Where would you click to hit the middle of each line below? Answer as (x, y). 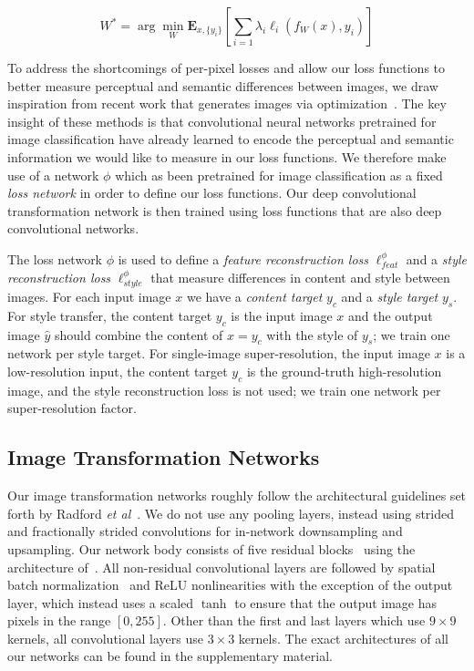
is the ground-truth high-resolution (344, 371)
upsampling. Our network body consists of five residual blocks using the (211, 548)
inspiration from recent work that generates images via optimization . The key (227, 103)
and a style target (390, 296)
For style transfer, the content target (110, 315)
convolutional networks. (73, 228)
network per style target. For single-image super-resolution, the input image (219, 353)
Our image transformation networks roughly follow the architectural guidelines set (237, 496)
